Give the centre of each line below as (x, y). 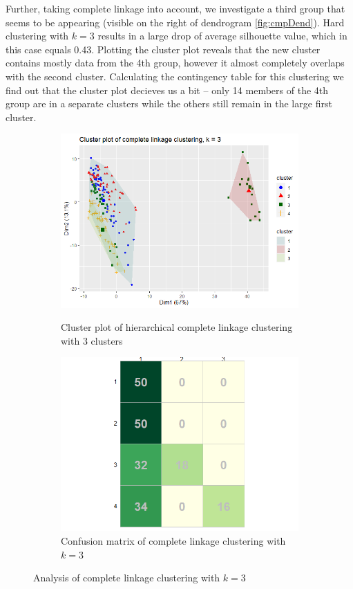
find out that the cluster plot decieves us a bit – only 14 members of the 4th (167, 90)
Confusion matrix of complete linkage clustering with (173, 541)
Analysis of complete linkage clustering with (127, 578)
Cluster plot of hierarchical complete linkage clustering (177, 327)
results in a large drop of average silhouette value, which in (222, 36)
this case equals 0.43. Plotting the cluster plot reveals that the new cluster (163, 49)
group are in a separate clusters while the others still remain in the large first (169, 103)
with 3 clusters (92, 340)
